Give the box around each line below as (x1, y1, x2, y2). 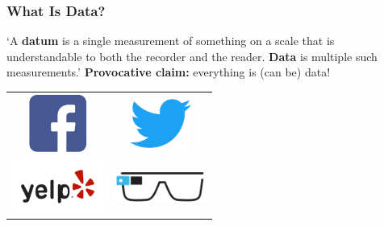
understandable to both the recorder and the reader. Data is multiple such (6, 47, 378, 64)
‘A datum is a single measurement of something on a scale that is (6, 32, 335, 49)
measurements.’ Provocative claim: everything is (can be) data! (6, 64, 331, 80)
